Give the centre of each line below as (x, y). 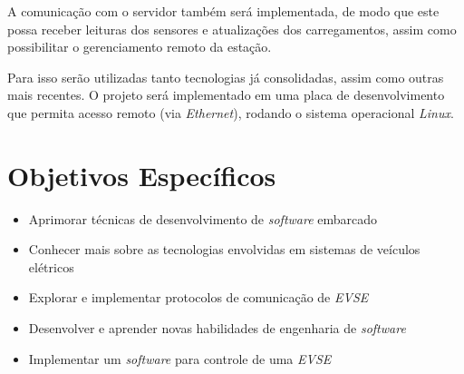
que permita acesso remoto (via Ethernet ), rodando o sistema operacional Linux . (231, 112)
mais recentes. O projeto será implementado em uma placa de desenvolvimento (226, 95)
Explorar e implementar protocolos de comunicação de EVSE (198, 297)
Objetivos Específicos (142, 175)
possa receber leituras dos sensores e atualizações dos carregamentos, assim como (232, 29)
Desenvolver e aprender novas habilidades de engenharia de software (217, 328)
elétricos (51, 266)
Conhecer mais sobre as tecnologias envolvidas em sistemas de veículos (224, 249)
